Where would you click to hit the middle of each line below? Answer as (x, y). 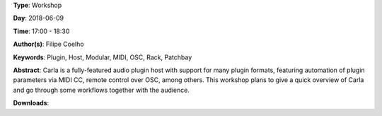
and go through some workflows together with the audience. (102, 90)
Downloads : (31, 103)
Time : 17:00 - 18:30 (41, 31)
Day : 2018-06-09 (39, 18)
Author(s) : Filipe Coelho (48, 44)
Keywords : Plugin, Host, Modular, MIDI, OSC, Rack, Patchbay (103, 57)
